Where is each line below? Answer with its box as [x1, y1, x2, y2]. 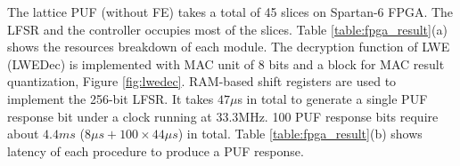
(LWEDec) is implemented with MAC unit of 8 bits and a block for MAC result [7, 54, 445, 73]
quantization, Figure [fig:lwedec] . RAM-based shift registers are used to [7, 72, 397, 91]
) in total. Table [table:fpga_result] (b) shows [177, 124, 423, 143]
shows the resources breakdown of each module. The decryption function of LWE [7, 37, 450, 56]
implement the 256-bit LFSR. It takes [7, 89, 214, 107]
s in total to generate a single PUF [237, 89, 428, 107]
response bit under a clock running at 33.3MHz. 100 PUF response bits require [7, 107, 439, 125]
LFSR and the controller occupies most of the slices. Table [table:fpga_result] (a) [7, 20, 448, 38]
